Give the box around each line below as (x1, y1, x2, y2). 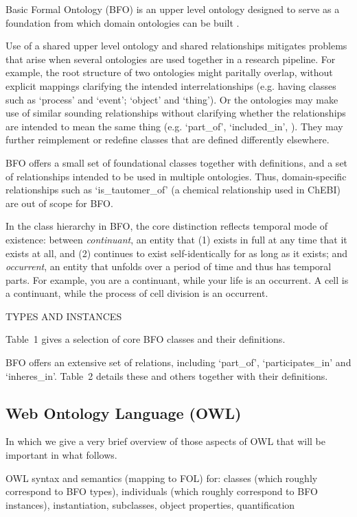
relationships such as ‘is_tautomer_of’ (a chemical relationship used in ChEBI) (5, 182, 341, 197)
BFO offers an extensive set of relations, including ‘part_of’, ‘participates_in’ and (5, 355, 352, 370)
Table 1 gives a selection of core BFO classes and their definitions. (5, 332, 286, 346)
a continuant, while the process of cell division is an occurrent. (5, 286, 268, 300)
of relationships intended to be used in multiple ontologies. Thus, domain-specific (5, 169, 347, 183)
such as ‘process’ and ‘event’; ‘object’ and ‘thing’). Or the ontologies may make (5, 92, 338, 106)
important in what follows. (5, 448, 117, 462)
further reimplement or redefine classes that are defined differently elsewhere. (5, 132, 330, 147)
